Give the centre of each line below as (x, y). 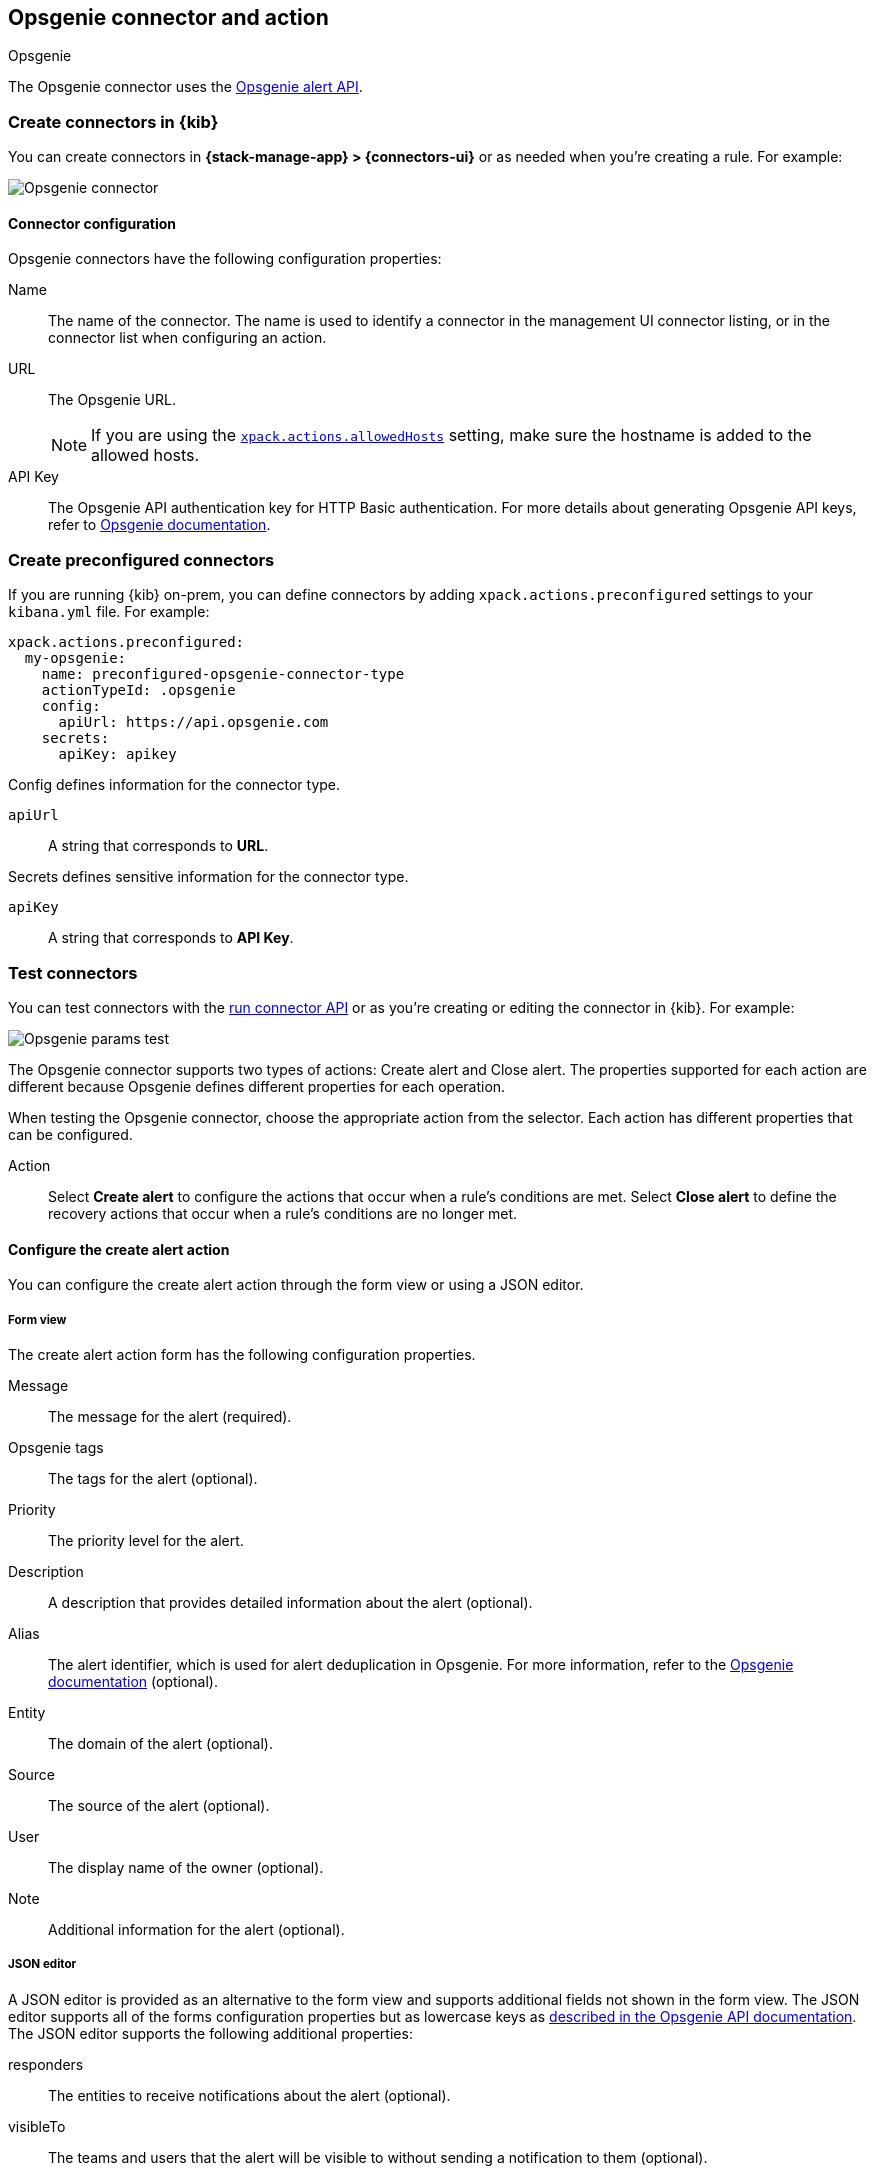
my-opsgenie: (75, 658)
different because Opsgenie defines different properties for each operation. (257, 1086)
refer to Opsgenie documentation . (159, 525)
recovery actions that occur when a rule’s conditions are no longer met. (283, 1213)
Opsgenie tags (56, 1447)
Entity (27, 1712)
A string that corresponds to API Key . (171, 938)
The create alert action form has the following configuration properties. (242, 1354)
